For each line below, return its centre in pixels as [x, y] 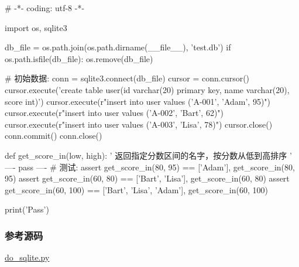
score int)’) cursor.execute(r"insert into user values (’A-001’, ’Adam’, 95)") [138, 101]
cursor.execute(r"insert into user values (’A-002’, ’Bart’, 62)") [114, 113]
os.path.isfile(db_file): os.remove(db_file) [79, 58]
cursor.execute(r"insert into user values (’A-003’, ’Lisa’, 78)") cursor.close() [139, 124]
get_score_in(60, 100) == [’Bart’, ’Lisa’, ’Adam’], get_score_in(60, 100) [136, 189]
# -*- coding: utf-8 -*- [45, 8]
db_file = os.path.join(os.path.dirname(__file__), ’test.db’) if [118, 47]
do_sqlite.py [27, 257]
